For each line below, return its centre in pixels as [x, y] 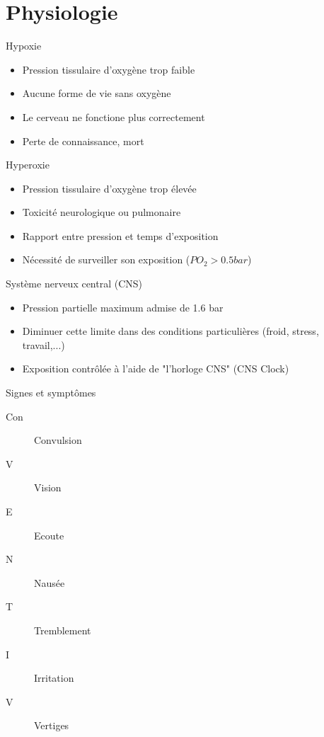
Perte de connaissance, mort [83, 141]
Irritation [54, 678]
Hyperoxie [28, 165]
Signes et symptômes [51, 393]
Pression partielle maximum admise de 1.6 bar [123, 307]
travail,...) [44, 344]
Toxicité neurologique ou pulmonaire [102, 212]
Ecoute [49, 535]
